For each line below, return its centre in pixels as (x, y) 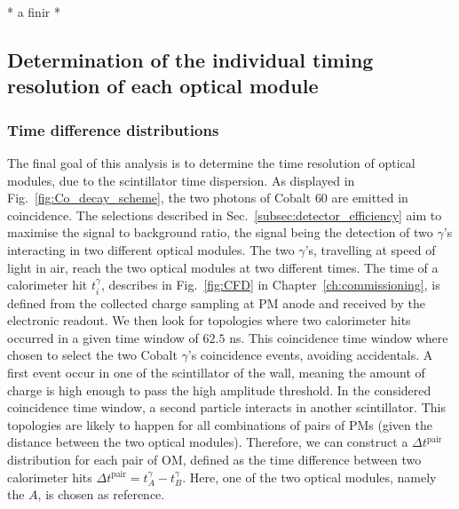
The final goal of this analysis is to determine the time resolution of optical (211, 162)
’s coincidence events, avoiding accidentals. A (310, 355)
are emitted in (370, 198)
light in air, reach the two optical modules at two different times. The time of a (223, 267)
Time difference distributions (113, 129)
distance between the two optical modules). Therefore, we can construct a (208, 442)
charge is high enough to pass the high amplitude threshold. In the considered (219, 390)
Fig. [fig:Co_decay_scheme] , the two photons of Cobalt (159, 198)
